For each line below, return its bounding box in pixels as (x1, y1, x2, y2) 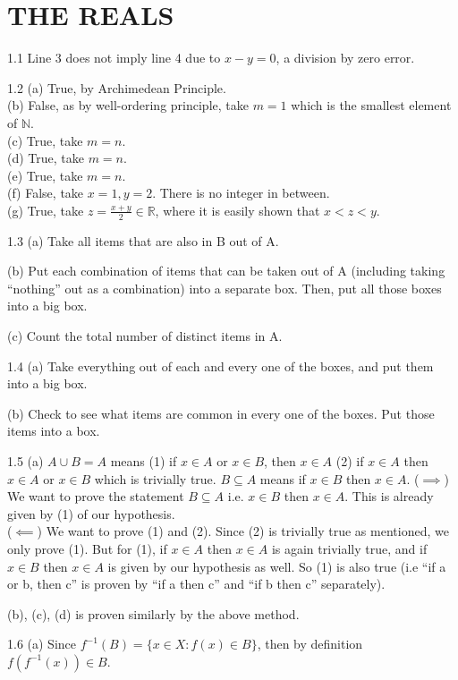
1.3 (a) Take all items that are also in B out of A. (7, 231, 279, 250)
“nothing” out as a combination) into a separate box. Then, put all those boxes (7, 278, 442, 297)
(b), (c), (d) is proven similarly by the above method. (7, 604, 300, 623)
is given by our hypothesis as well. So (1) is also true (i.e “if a (107, 557, 446, 575)
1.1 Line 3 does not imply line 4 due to (7, 48, 221, 67)
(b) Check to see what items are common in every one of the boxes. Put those (7, 404, 435, 422)
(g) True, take (7, 200, 84, 219)
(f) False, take (7, 183, 84, 202)
